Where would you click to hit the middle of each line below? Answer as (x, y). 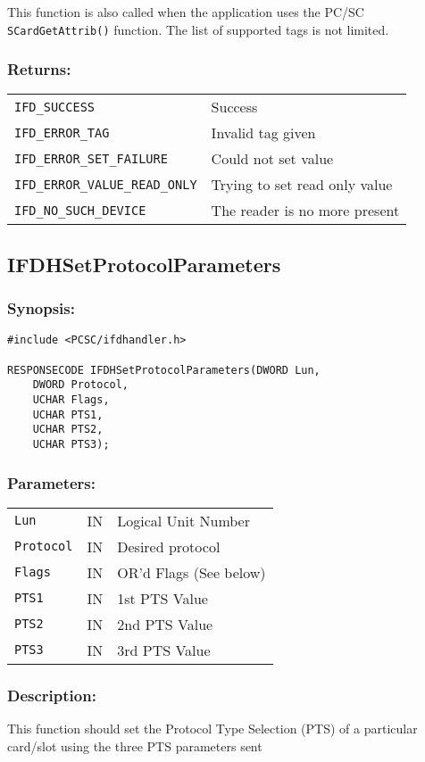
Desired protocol (169, 546)
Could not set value (272, 159)
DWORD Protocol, (81, 385)
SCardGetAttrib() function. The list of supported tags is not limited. (198, 29)
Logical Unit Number (183, 520)
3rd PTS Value (164, 650)
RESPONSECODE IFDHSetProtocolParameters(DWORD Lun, (164, 370)
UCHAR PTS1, (68, 414)
